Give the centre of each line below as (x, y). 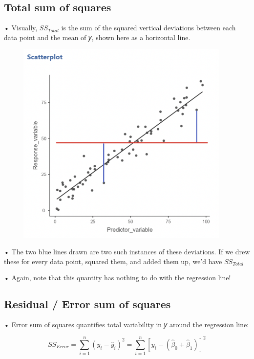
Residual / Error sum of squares (87, 304)
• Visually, (21, 28)
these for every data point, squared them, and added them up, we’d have (113, 261)
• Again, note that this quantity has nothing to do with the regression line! (117, 278)
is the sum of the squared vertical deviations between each (148, 28)
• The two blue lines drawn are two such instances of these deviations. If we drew (127, 251)
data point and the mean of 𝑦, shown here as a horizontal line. (97, 37)
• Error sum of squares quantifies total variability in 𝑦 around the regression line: (127, 324)
